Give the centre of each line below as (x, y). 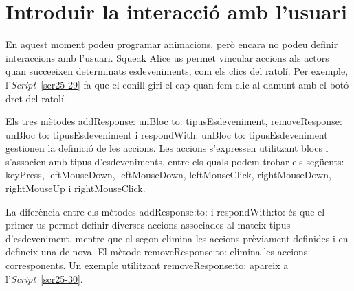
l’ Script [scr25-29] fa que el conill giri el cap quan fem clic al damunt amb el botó (177, 84)
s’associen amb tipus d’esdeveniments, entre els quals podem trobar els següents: (175, 161)
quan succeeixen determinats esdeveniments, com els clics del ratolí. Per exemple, (177, 71)
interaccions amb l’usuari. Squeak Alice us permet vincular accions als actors (167, 57)
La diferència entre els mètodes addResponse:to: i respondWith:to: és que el (165, 211)
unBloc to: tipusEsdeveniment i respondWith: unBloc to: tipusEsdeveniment (167, 134)
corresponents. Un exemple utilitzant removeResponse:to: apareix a (147, 265)
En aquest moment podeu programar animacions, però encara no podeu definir (172, 44)
